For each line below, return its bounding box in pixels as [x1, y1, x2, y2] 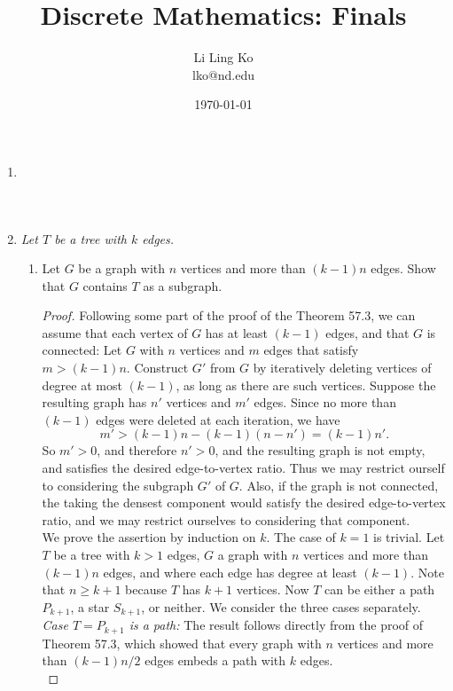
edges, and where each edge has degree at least [103, 562, 357, 581]
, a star [70, 597, 110, 616]
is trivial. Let [373, 528, 445, 546]
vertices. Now [236, 580, 309, 599]
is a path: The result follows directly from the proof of [129, 616, 424, 634]
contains [82, 276, 128, 294]
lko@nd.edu [191, 65, 255, 83]
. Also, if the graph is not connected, [238, 475, 439, 494]
